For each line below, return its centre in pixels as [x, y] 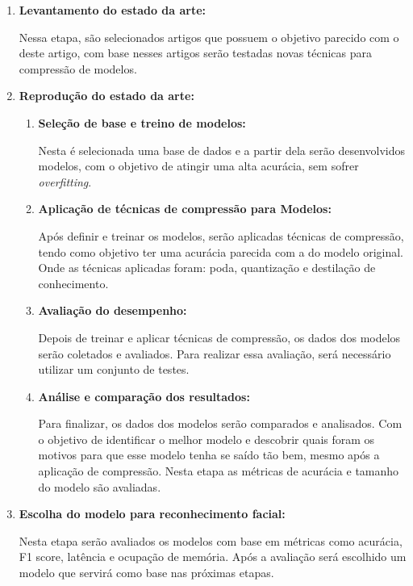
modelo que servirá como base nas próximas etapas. [146, 573]
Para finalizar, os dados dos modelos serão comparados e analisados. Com [220, 423]
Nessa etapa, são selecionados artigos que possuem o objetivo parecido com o [209, 37]
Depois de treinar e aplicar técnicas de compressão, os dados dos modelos [219, 337]
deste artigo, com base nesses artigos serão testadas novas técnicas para [196, 53]
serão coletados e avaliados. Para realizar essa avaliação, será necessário [215, 353]
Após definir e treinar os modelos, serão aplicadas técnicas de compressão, [221, 235]
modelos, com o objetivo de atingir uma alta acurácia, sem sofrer [198, 166]
